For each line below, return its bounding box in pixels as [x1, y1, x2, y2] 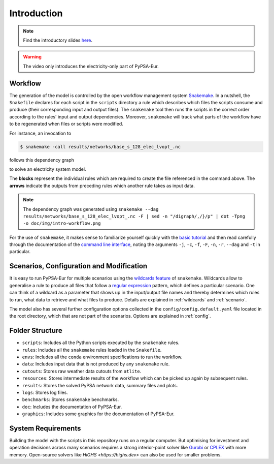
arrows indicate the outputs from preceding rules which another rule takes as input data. [9, 182, 195, 189]
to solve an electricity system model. [9, 166, 86, 172]
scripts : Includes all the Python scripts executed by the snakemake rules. [22, 339, 180, 346]
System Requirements [9, 424, 81, 432]
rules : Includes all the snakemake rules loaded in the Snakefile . [22, 347, 162, 353]
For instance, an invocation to [9, 130, 72, 136]
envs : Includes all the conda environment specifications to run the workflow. [22, 354, 183, 360]
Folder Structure [9, 326, 63, 335]
